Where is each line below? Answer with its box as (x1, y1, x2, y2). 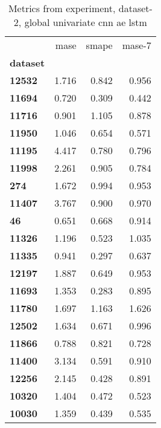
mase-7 (122, 38, 151, 52)
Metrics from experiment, (8, 1, 116, 15)
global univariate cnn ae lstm (24, 15, 147, 29)
